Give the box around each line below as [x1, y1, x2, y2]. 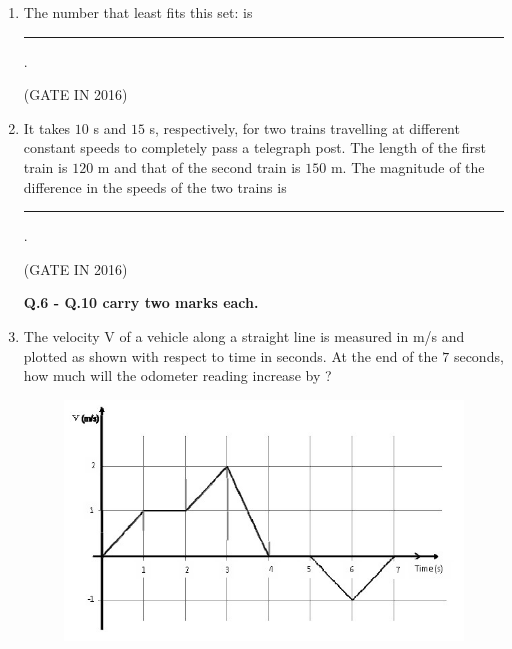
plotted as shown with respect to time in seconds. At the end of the [23, 345, 438, 366]
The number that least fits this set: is [23, 2, 253, 22]
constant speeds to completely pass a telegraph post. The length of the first [23, 137, 486, 158]
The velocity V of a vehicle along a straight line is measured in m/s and [23, 325, 465, 346]
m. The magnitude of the [330, 156, 485, 177]
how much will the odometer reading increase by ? [23, 365, 332, 386]
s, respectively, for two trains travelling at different [149, 117, 460, 138]
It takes [23, 117, 71, 138]
